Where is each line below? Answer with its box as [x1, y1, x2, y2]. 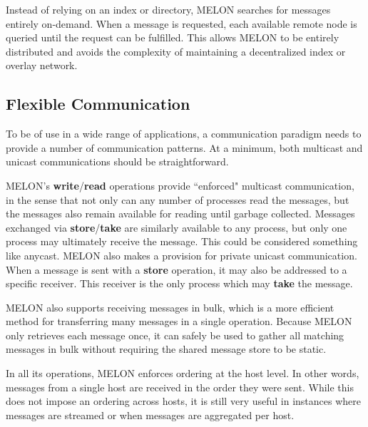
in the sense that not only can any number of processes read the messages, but [6, 192, 349, 207]
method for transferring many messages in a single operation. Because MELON [6, 314, 352, 329]
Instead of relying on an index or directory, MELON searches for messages [6, 2, 331, 16]
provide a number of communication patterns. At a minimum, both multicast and [6, 140, 363, 155]
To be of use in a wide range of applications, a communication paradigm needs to [6, 126, 362, 141]
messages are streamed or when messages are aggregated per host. [6, 407, 295, 422]
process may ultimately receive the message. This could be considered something [6, 234, 358, 249]
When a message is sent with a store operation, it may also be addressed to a [6, 262, 347, 277]
